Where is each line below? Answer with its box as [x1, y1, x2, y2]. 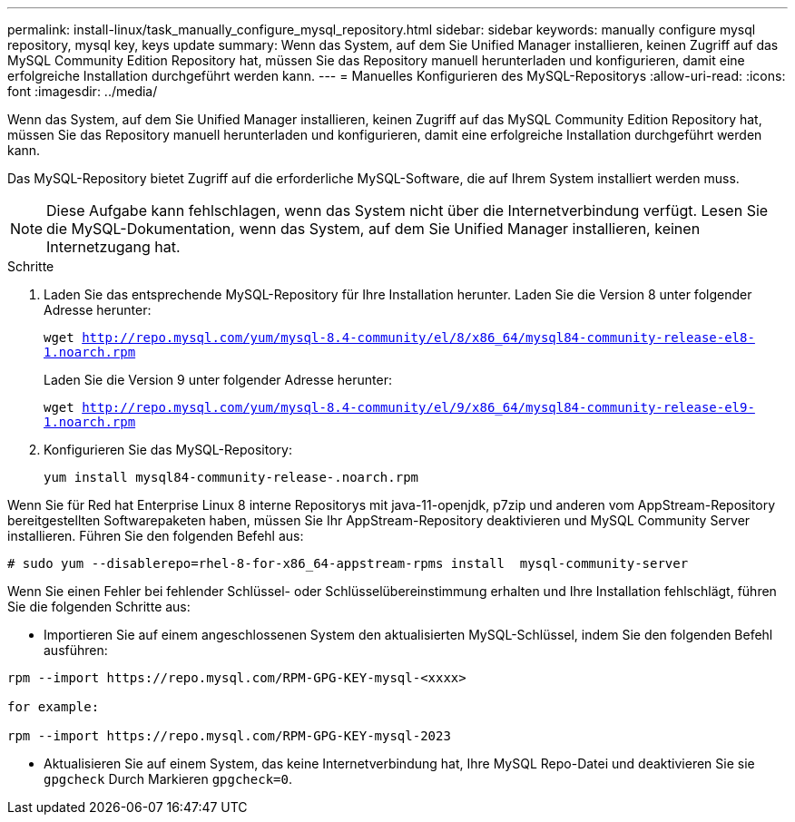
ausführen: [44, 642, 108, 658]
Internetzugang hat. [46, 238, 181, 256]
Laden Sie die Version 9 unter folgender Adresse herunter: [44, 372, 393, 387]
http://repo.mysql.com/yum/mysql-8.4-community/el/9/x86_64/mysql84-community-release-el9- [82, 400, 755, 415]
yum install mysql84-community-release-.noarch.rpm [44, 470, 419, 484]
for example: [7, 700, 100, 714]
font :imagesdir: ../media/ [7, 83, 158, 99]
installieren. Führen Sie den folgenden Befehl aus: [7, 528, 304, 543]
